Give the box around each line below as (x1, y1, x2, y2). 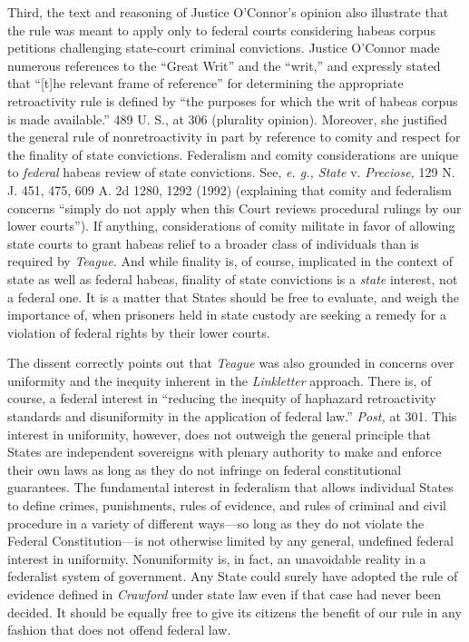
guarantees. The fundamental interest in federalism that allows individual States (7, 478, 454, 497)
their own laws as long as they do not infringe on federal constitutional (7, 459, 402, 479)
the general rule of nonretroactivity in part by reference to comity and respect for (7, 127, 461, 146)
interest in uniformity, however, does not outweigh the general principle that (7, 424, 432, 443)
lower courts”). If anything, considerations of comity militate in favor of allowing (7, 216, 455, 235)
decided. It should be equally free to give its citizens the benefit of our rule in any (7, 602, 462, 621)
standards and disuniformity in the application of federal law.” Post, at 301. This (7, 407, 457, 426)
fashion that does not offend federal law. (7, 620, 231, 639)
